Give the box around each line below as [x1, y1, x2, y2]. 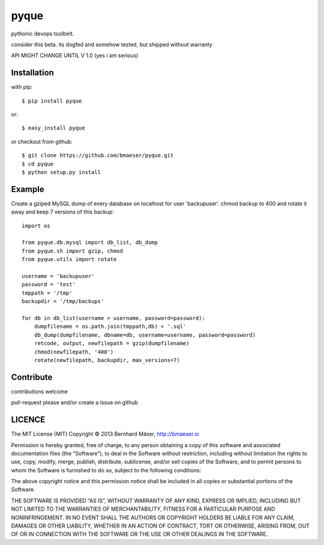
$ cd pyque [22, 160, 54, 167]
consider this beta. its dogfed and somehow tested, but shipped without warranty [11, 41, 213, 48]
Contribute [11, 372, 53, 382]
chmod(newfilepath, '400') [34, 348, 114, 355]
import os [22, 222, 50, 229]
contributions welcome [11, 388, 68, 395]
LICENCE [11, 415, 46, 425]
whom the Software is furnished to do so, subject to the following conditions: [11, 466, 202, 474]
